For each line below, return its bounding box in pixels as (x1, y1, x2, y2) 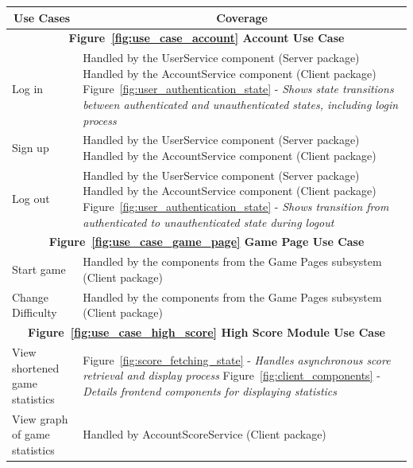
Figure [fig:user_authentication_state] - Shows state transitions (83, 80, 394, 97)
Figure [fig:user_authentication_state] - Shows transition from (83, 198, 389, 215)
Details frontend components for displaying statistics (83, 383, 338, 400)
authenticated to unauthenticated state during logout (83, 213, 334, 230)
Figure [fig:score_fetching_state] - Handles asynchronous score (83, 351, 391, 368)
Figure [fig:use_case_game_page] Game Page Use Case (48, 233, 365, 250)
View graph (12, 410, 68, 427)
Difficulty (12, 304, 57, 321)
